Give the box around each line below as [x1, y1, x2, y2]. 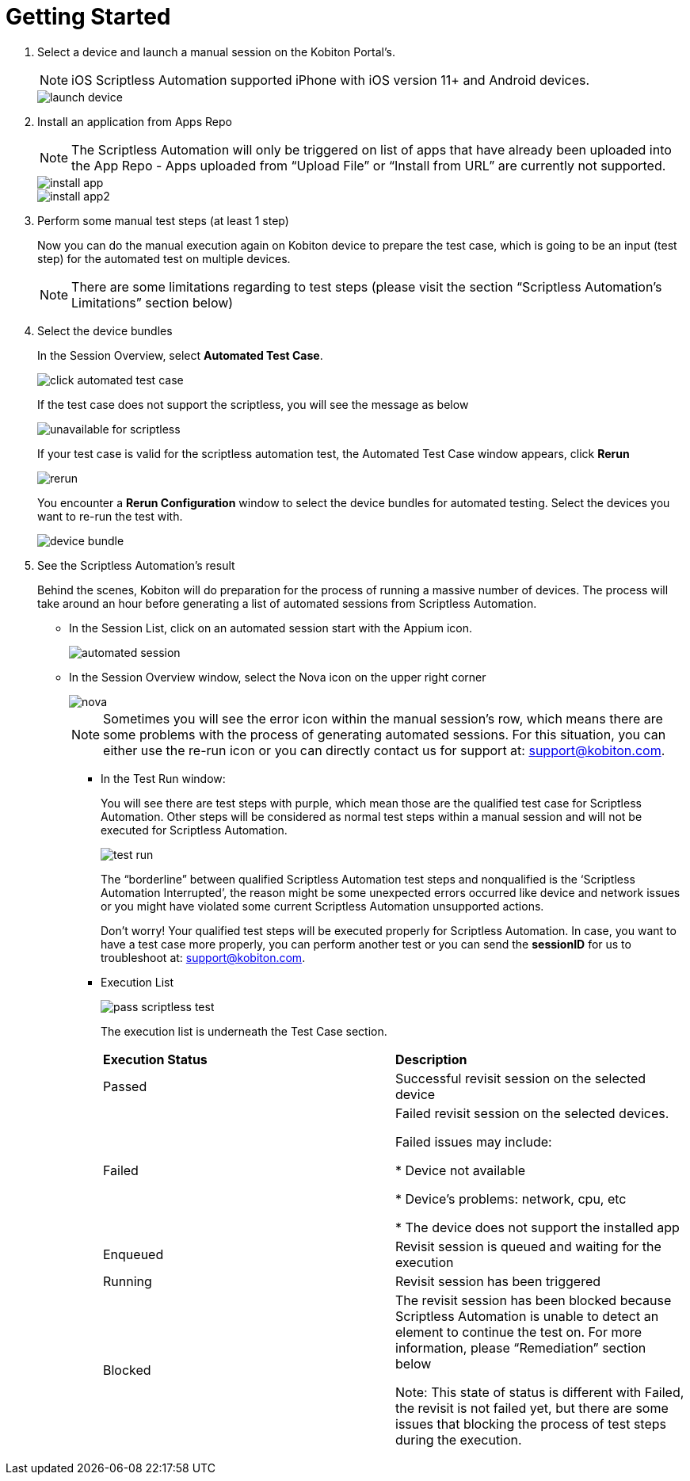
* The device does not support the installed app [395, 1219, 680, 1235]
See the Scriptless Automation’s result [37, 558, 235, 572]
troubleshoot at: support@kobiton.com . [101, 950, 306, 964]
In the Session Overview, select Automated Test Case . [37, 348, 323, 362]
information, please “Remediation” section [395, 1339, 646, 1356]
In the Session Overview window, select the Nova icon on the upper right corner [69, 670, 486, 684]
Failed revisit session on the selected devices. [395, 1105, 669, 1121]
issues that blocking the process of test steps [395, 1415, 666, 1432]
